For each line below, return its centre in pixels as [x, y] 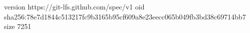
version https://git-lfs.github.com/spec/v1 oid [74, 6]
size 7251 [18, 26]
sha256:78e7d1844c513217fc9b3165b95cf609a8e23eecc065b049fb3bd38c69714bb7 [125, 16]
